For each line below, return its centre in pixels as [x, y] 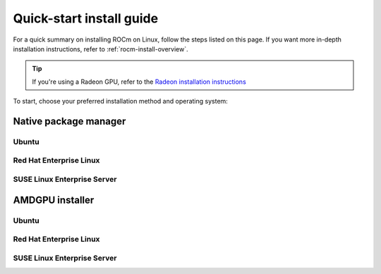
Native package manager [69, 121]
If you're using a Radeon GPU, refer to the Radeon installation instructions [139, 82]
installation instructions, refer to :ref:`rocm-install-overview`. [101, 49]
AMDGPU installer [54, 200]
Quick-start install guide [86, 18]
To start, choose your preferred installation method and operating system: [121, 101]
